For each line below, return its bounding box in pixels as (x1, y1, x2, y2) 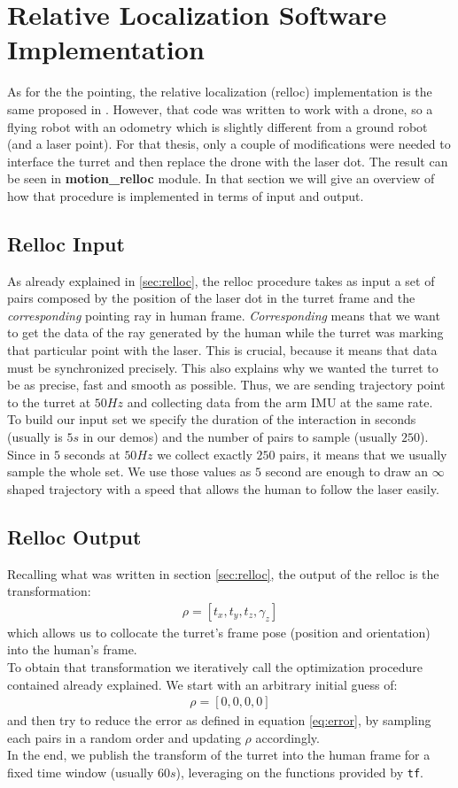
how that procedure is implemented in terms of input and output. (7, 186, 364, 205)
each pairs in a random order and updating (7, 728, 241, 746)
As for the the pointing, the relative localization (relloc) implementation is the (7, 82, 432, 101)
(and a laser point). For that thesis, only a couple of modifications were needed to (7, 135, 451, 153)
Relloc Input (7, 229, 125, 257)
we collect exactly (157, 444, 252, 463)
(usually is (7, 428, 63, 446)
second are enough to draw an (265, 462, 428, 481)
